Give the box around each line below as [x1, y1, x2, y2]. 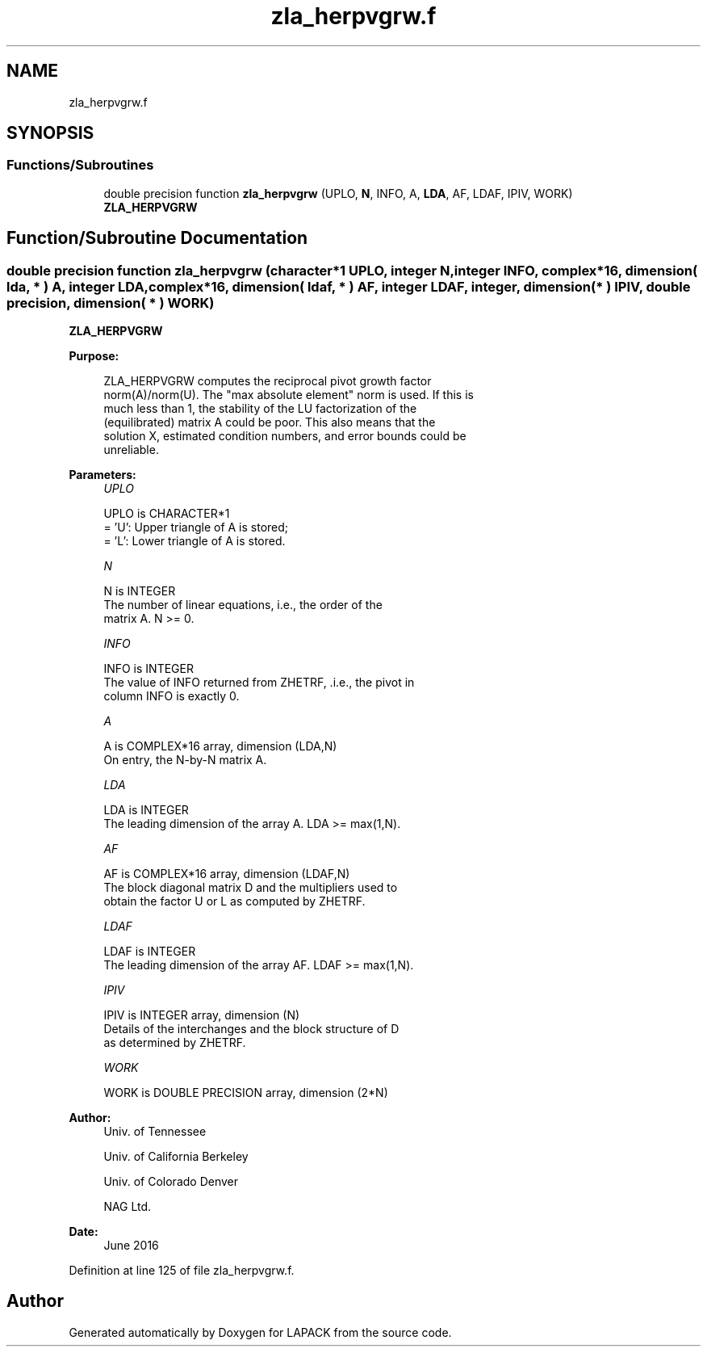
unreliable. [103, 443, 159, 457]
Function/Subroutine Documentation [6, 228, 308, 249]
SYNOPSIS [6, 123, 94, 144]
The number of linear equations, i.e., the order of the [103, 598, 383, 612]
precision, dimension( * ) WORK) [6, 294, 215, 311]
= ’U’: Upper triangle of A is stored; [103, 520, 289, 535]
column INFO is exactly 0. [103, 689, 240, 704]
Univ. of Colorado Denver [103, 1174, 239, 1189]
